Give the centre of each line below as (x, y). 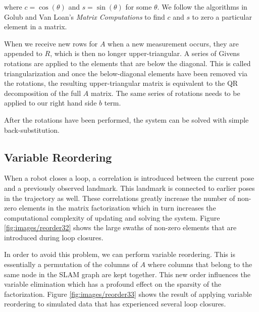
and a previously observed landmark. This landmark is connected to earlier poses (129, 188)
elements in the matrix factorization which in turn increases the (117, 208)
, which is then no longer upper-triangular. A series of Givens (145, 53)
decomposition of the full (43, 93)
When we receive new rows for (51, 43)
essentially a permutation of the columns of (71, 264)
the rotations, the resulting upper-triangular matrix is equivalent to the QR (121, 83)
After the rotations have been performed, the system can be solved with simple (126, 119)
